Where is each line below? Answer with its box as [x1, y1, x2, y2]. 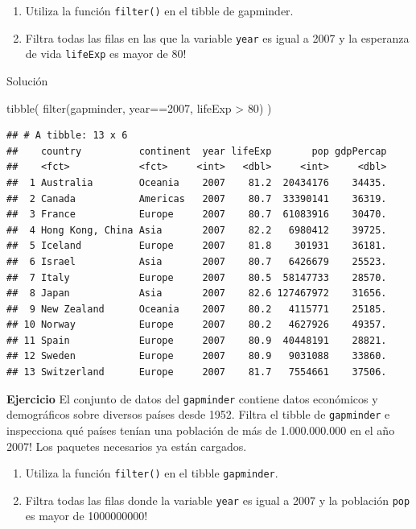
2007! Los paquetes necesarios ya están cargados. [6, 437, 247, 454]
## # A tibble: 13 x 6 [6, 130, 128, 142]
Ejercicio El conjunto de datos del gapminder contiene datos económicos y [6, 390, 378, 407]
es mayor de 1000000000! [25, 507, 148, 524]
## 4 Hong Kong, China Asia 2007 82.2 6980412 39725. [6, 224, 387, 236]
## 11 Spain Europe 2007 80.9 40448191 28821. [6, 334, 387, 346]
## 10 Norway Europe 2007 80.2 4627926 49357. [6, 319, 387, 331]
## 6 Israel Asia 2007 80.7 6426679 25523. [6, 255, 387, 267]
